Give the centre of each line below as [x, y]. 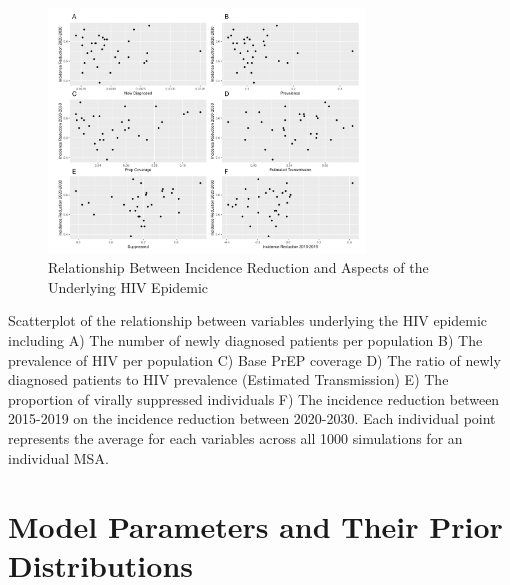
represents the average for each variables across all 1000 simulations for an [235, 437]
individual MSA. [58, 457]
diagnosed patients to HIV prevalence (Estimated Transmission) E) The [228, 379]
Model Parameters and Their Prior [255, 526]
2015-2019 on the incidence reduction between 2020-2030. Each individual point [252, 418]
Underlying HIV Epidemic [128, 286]
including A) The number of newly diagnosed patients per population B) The [245, 339]
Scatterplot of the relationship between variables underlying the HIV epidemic [248, 320]
